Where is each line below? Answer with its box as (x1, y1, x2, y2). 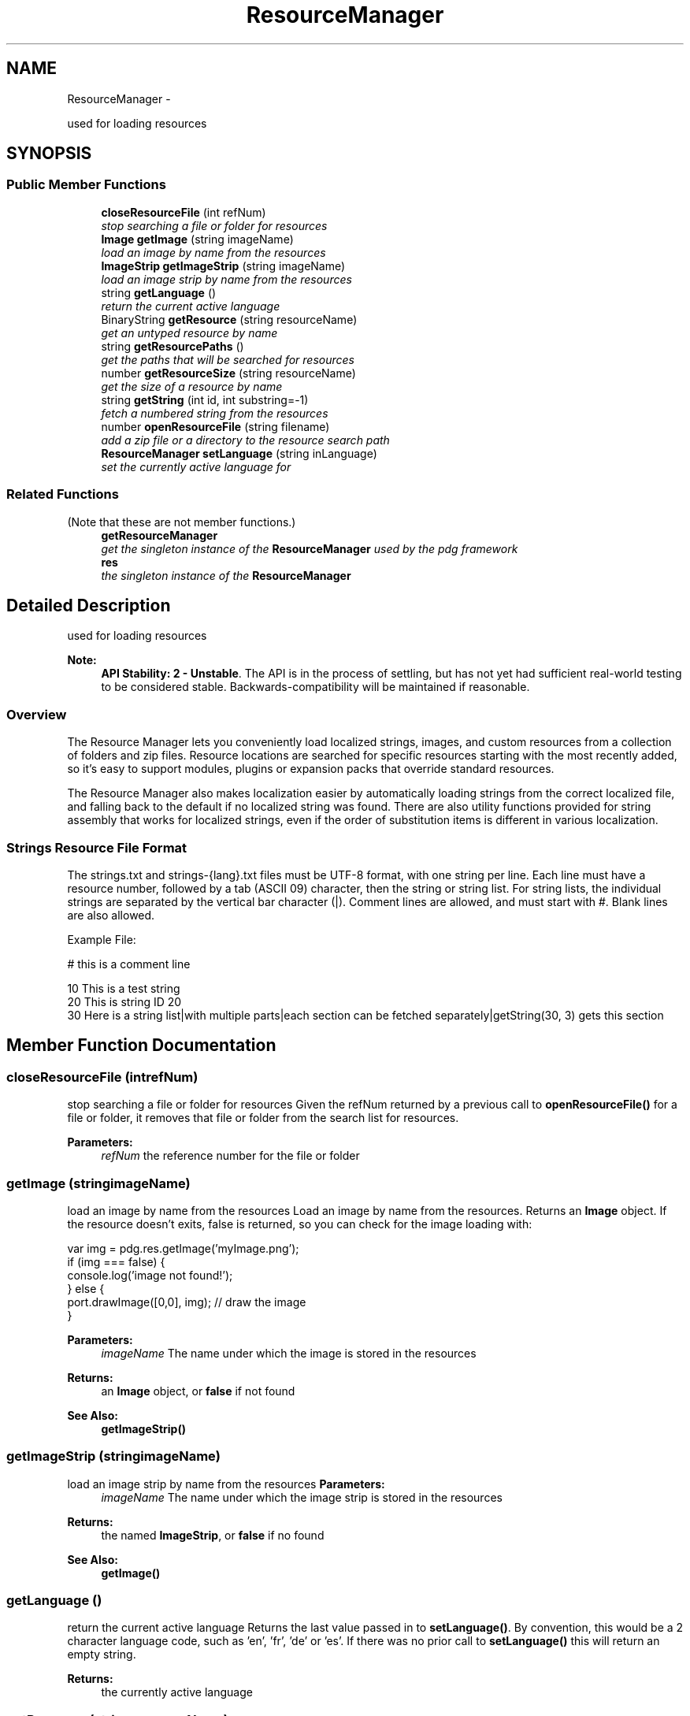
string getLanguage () (101, 285, 217, 299)
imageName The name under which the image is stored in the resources (101, 1346, 477, 1360)
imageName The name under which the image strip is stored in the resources (101, 1490, 503, 1504)
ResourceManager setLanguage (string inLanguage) (101, 446, 377, 460)
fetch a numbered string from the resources (101, 406, 328, 420)
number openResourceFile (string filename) (101, 419, 330, 433)
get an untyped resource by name (101, 325, 278, 340)
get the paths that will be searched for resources (101, 352, 354, 366)
